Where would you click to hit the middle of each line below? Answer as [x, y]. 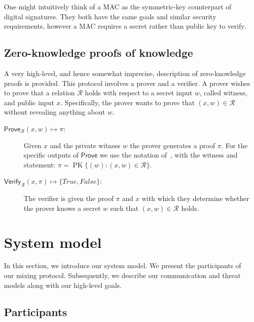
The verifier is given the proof [69, 198]
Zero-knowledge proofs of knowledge [99, 53]
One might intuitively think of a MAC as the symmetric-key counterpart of [118, 6]
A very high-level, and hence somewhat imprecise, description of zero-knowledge [125, 73]
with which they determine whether [196, 198]
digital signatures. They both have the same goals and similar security [110, 16]
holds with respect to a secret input [139, 93]
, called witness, [223, 93]
